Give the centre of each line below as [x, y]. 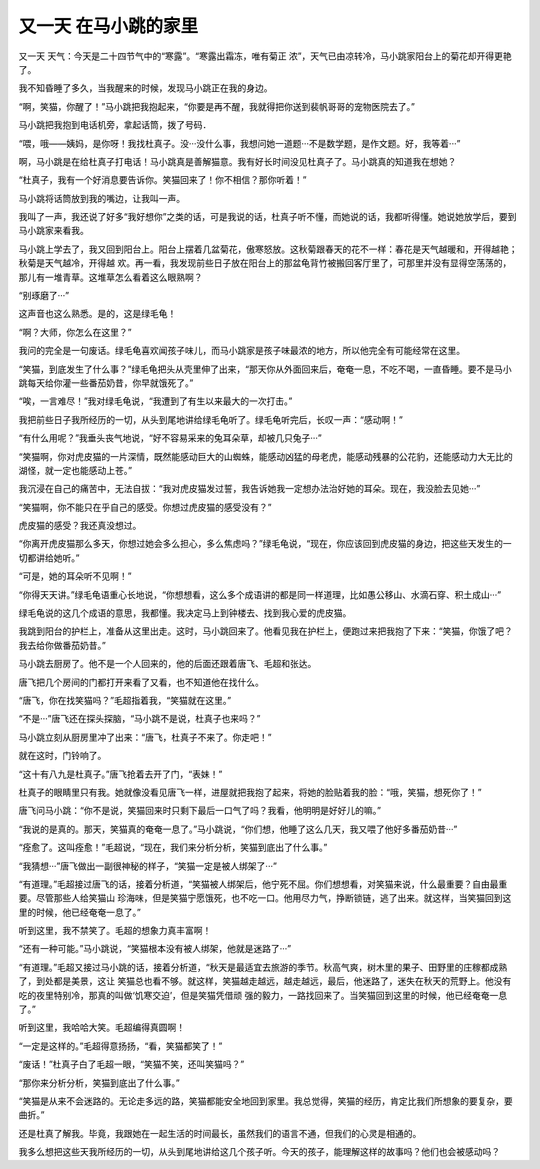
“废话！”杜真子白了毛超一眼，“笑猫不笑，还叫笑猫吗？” [131, 1064]
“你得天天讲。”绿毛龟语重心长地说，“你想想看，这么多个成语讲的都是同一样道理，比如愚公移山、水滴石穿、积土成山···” [260, 594]
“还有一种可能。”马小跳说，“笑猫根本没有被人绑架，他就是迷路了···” [155, 949]
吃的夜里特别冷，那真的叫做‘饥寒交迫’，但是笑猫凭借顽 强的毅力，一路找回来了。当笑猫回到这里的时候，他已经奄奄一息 [263, 995]
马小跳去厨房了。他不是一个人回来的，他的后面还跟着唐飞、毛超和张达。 [167, 664]
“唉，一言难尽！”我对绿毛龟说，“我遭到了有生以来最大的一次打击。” [155, 401]
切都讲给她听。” [49, 557]
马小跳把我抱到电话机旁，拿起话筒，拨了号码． [115, 125]
